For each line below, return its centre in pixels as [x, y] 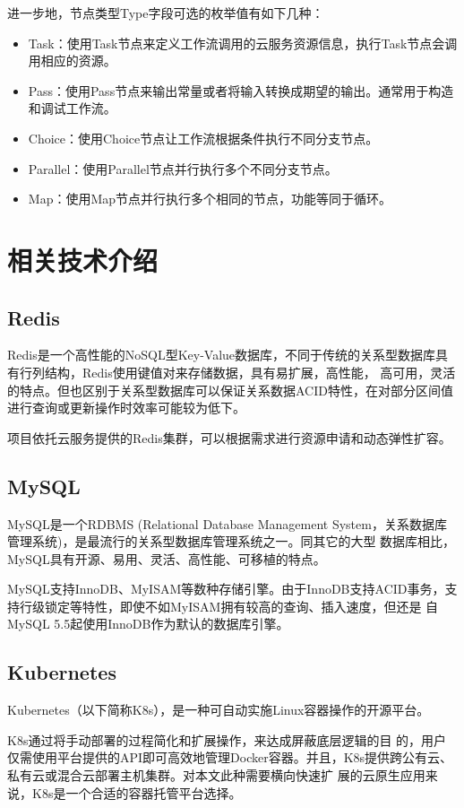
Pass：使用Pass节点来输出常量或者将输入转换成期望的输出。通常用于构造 [241, 90]
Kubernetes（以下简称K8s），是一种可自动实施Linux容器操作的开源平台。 [219, 710]
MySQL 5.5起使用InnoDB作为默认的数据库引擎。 [148, 624]
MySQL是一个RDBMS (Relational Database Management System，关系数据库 [227, 523]
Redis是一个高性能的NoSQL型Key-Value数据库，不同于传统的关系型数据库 [222, 355]
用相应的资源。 [72, 61]
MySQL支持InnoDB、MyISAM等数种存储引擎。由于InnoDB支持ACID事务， [226, 589]
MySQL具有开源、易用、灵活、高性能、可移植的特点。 [167, 558]
